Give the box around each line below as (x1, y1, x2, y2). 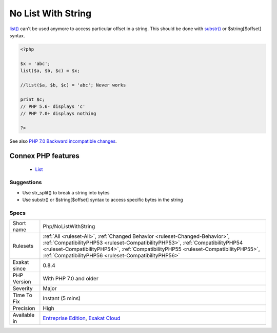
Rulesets (12, 242, 33, 250)
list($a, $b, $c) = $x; (20, 68, 81, 74)
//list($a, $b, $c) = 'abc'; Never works (20, 82, 126, 88)
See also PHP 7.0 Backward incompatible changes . (9, 138, 117, 144)
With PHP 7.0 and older (43, 275, 98, 282)
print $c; (20, 96, 45, 102)
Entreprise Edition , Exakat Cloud (43, 315, 121, 322)
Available (12, 312, 35, 319)
